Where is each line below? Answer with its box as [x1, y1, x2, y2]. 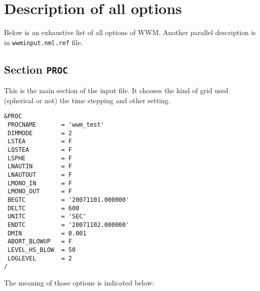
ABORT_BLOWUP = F [7, 238, 72, 245]
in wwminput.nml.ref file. [4, 37, 83, 47]
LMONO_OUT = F [7, 188, 72, 195]
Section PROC [4, 61, 68, 77]
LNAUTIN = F [7, 163, 72, 170]
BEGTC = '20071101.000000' [7, 196, 129, 203]
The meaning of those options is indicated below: [4, 277, 154, 287]
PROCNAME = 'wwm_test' [7, 121, 104, 128]
